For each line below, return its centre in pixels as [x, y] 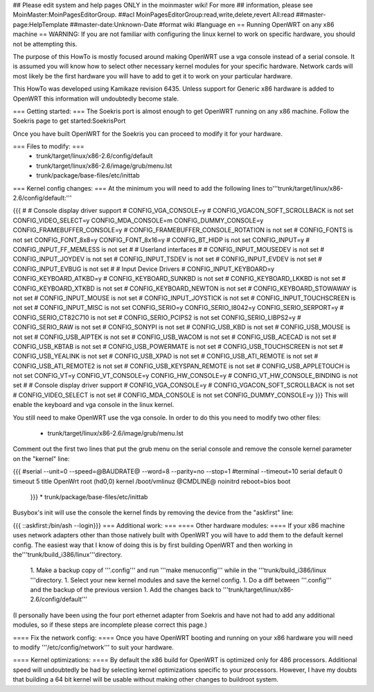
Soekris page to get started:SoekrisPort [69, 121]
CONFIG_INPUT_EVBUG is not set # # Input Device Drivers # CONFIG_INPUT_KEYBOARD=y [144, 269]
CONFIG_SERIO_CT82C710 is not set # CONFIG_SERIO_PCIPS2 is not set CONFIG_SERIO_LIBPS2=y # [157, 317]
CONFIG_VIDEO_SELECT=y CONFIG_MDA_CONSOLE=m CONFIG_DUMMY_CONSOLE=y [138, 220]
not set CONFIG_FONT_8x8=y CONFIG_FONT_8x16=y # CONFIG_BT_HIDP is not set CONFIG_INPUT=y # [161, 240]
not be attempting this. [45, 44]
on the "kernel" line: [41, 458]
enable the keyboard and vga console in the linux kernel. [93, 405]
